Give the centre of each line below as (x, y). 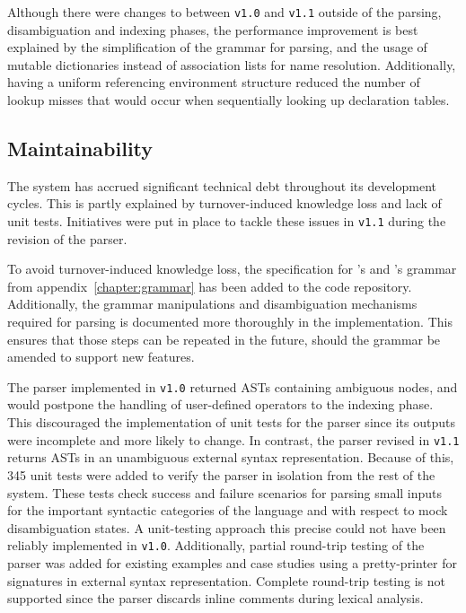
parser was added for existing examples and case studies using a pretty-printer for (232, 562)
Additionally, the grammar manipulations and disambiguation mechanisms (212, 304)
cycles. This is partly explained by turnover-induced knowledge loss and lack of (224, 203)
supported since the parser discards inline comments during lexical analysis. (215, 598)
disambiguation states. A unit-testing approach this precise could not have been (227, 527)
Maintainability (80, 149)
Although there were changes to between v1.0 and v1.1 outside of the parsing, (224, 12)
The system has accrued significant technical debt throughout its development (222, 185)
